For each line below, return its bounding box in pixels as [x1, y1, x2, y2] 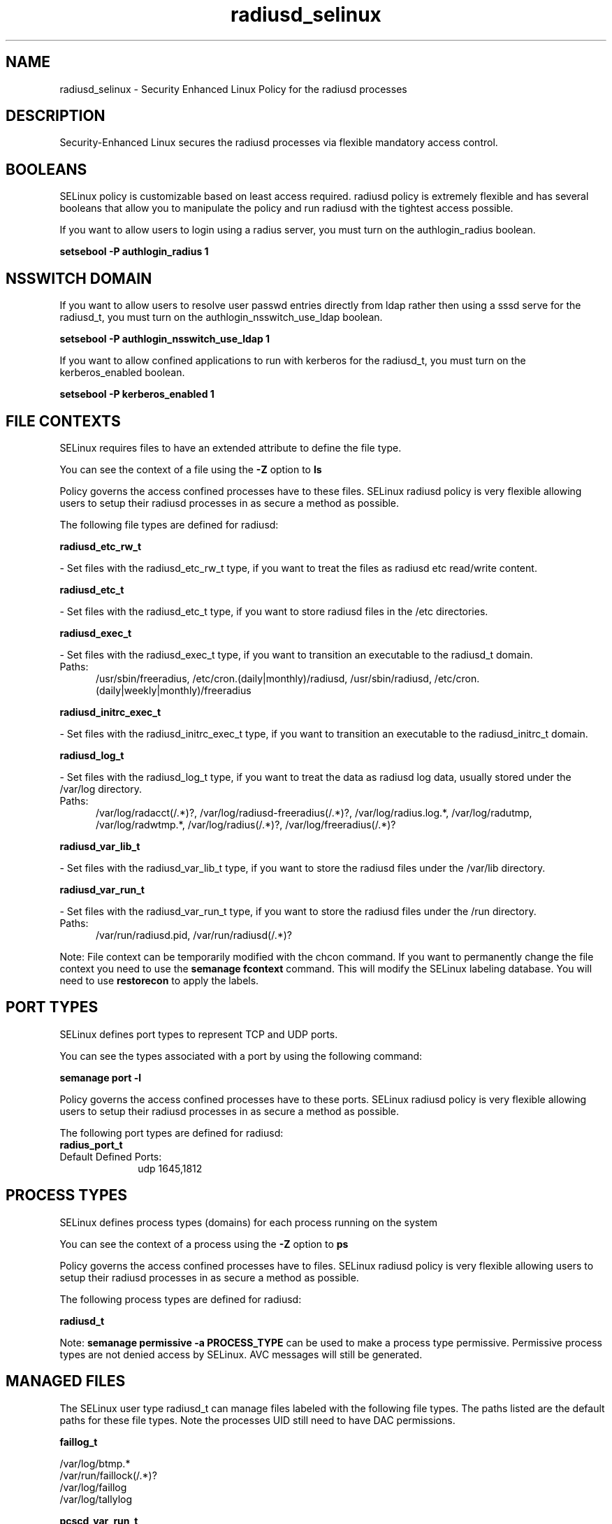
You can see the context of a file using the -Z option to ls [59, 463, 322, 475]
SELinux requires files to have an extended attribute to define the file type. [59, 441, 402, 454]
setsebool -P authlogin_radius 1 [59, 245, 209, 258]
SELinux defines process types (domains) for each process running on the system [59, 1216, 438, 1228]
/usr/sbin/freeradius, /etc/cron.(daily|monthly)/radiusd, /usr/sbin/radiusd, [96, 672, 432, 684]
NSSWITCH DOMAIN [6, 269, 152, 287]
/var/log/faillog [59, 1481, 127, 1493]
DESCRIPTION [6, 107, 105, 125]
